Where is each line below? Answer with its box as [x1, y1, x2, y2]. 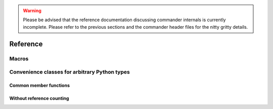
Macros [9, 55, 29, 62]
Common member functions [9, 82, 70, 88]
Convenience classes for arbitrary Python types [9, 69, 130, 76]
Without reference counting [9, 95, 69, 101]
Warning [23, 8, 41, 14]
